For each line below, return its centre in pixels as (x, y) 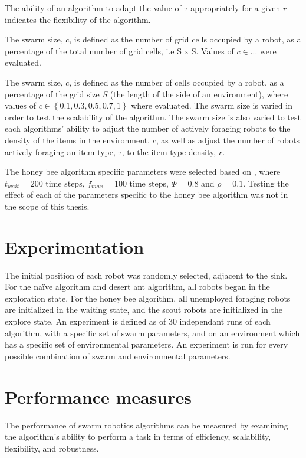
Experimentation (75, 246)
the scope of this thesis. (47, 206)
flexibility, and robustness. (52, 448)
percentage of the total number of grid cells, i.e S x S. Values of (119, 50)
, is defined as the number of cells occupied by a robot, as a (177, 82)
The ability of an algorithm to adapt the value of (93, 8)
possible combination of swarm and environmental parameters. (118, 356)
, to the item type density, (169, 151)
